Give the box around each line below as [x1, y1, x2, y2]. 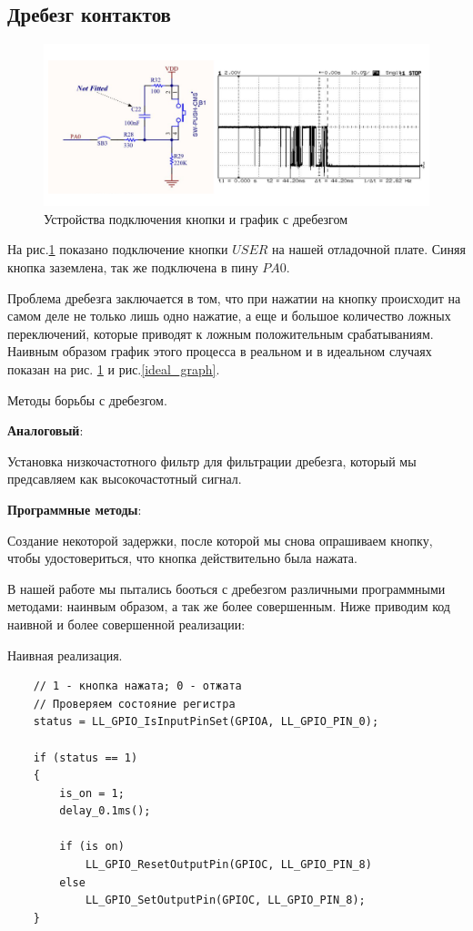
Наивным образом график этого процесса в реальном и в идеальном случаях [7, 342, 432, 361]
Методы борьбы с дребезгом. [7, 390, 167, 409]
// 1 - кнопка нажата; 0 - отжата [33, 680, 242, 693]
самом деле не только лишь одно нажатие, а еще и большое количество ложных [7, 306, 451, 325]
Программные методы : [7, 499, 142, 518]
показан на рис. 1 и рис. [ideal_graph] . [7, 360, 220, 378]
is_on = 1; [59, 786, 125, 800]
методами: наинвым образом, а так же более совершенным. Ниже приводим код [7, 597, 450, 616]
